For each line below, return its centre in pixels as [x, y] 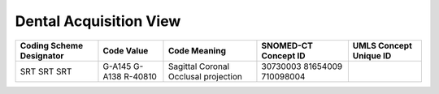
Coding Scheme [52, 45]
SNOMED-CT [287, 45]
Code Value [126, 50]
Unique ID [372, 55]
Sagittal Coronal [199, 66]
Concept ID [283, 55]
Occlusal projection [205, 76]
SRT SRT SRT [46, 71]
